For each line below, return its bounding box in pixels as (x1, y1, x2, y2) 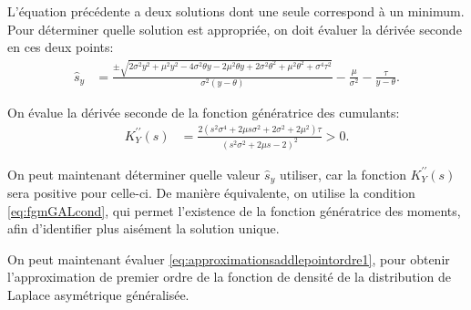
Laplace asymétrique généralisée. (7, 285, 189, 305)
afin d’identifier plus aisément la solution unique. (7, 219, 280, 238)
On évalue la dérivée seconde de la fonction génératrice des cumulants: (7, 102, 400, 121)
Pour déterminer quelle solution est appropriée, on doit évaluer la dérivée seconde (7, 19, 462, 38)
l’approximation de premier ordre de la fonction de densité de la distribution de (7, 267, 451, 286)
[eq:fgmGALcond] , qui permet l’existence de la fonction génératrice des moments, (7, 201, 461, 220)
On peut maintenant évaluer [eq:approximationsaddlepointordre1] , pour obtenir (7, 249, 450, 268)
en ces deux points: (7, 37, 114, 57)
